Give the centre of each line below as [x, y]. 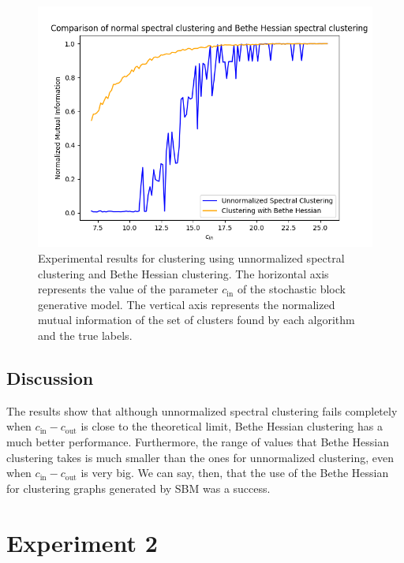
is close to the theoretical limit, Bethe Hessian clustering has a [232, 426]
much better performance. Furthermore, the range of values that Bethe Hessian [198, 441]
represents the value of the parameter [128, 289]
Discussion [50, 377]
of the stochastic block [291, 289]
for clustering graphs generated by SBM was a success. [138, 488]
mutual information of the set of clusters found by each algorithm [196, 320]
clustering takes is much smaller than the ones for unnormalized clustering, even [200, 457]
